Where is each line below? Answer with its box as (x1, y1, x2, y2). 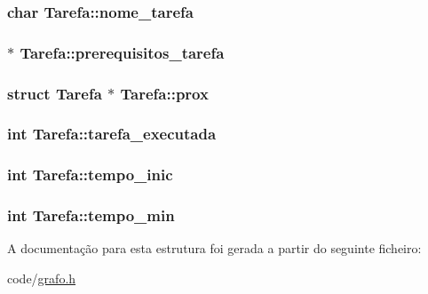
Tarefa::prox (120, 82, 209, 104)
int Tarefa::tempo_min (7, 204, 175, 226)
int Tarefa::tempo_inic (7, 163, 173, 186)
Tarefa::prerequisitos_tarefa (20, 41, 225, 63)
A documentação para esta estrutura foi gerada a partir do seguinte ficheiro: (7, 239, 422, 258)
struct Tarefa (7, 82, 102, 104)
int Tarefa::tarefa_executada (7, 123, 217, 145)
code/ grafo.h (7, 269, 76, 288)
